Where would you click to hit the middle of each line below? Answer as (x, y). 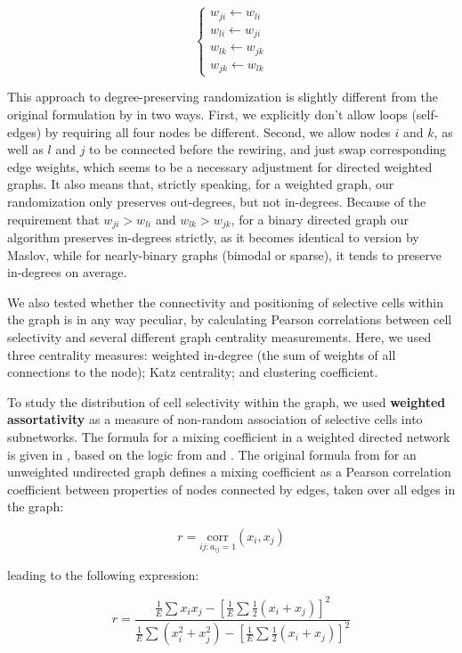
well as (25, 149)
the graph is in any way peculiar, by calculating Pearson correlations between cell (230, 319)
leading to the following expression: (103, 574)
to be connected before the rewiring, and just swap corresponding (268, 149)
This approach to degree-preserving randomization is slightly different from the (223, 97)
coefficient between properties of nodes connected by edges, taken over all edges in (231, 489)
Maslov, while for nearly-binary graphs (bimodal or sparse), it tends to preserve (225, 254)
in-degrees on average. (67, 272)
